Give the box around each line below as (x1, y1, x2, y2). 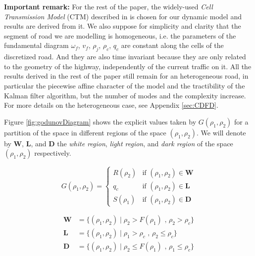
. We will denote (197, 127, 246, 137)
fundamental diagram (4, 40, 69, 50)
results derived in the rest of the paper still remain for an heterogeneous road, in (4, 71, 249, 81)
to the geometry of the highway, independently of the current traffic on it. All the (4, 61, 252, 71)
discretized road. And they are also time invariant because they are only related (4, 51, 246, 62)
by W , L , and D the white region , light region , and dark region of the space (4, 138, 233, 148)
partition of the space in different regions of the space (4, 127, 166, 137)
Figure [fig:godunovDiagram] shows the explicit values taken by (4, 116, 197, 127)
